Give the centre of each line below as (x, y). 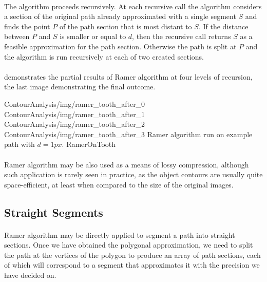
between (17, 36)
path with (20, 144)
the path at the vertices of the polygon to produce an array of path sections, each (132, 255)
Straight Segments (54, 212)
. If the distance (223, 26)
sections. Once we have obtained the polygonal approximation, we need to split (129, 245)
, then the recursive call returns (182, 36)
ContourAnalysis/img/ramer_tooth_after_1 (75, 114)
